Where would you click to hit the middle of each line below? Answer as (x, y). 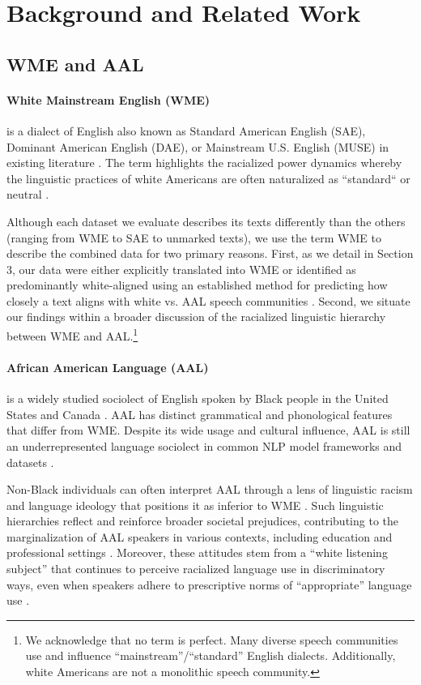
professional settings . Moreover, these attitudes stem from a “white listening (197, 552)
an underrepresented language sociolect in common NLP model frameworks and (204, 445)
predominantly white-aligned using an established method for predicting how (197, 285)
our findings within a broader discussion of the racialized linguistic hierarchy (196, 317)
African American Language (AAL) (108, 367)
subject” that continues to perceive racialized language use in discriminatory (196, 569)
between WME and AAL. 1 (72, 334)
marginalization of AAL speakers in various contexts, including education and (200, 536)
